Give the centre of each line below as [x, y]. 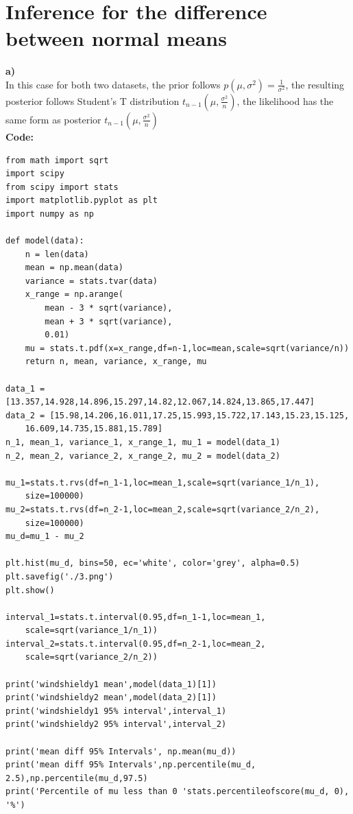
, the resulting [315, 84]
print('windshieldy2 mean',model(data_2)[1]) [111, 698]
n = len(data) [57, 254]
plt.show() [30, 590]
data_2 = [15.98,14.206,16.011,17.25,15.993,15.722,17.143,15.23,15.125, [178, 415]
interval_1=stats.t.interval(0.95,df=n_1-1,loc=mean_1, [136, 617]
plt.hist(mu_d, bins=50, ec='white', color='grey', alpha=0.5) [153, 563]
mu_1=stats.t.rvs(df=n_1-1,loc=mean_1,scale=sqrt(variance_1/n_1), [163, 482]
